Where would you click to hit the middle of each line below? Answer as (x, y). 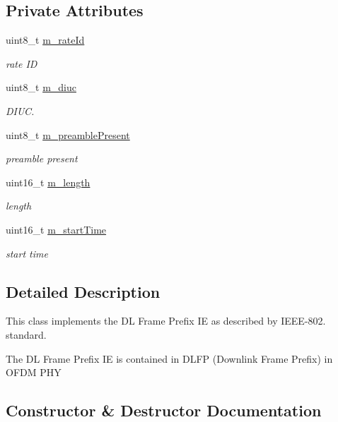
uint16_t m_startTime (56, 229)
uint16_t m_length (48, 182)
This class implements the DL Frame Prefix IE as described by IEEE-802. (166, 321)
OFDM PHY (34, 372)
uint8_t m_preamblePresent (68, 134)
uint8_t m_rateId (45, 40)
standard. (26, 334)
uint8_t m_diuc (41, 87)
